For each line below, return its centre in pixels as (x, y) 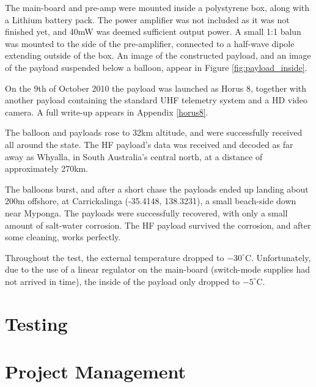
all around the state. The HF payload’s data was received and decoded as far (149, 144)
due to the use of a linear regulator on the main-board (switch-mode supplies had (158, 269)
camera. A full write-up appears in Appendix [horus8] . (107, 112)
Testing (36, 323)
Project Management (96, 371)
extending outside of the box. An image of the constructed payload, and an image (158, 55)
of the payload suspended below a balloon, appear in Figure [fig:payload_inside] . (156, 67)
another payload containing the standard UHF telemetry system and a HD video (156, 100)
